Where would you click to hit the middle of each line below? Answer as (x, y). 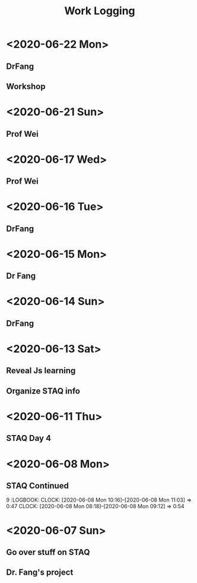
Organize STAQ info (43, 391)
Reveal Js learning (41, 371)
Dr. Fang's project (40, 573)
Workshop (26, 86)
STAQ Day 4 (29, 438)
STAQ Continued (38, 486)
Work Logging (100, 11)
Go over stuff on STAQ (48, 552)
